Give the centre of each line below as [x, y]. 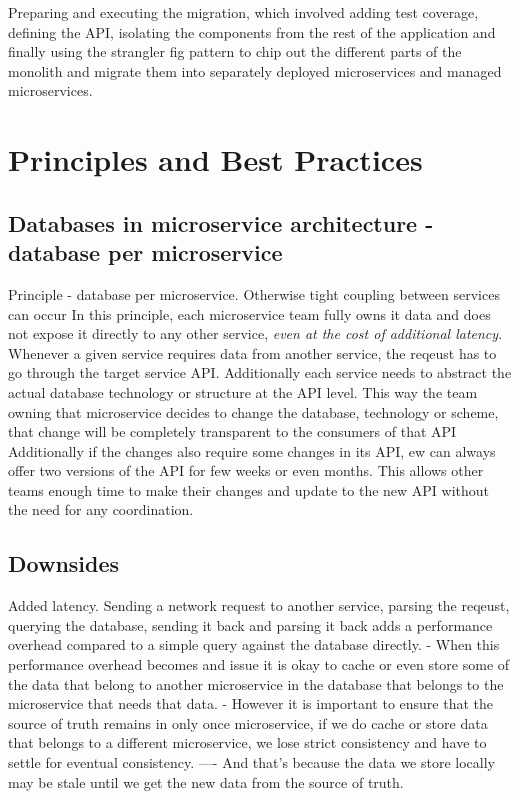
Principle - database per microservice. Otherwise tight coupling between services [254, 293]
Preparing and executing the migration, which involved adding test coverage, [243, 12]
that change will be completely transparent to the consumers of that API [232, 431]
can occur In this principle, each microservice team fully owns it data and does [249, 313]
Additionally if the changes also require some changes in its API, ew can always [252, 450]
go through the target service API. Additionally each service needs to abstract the [260, 372]
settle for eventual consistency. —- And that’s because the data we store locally [251, 762]
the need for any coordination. [101, 509]
